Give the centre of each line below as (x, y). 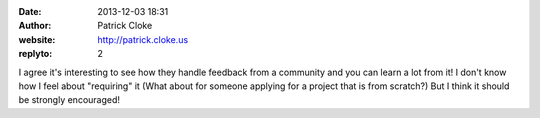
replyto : (35, 54)
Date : (30, 11)
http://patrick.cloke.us (143, 39)
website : (37, 39)
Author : (35, 26)
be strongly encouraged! (69, 100)
